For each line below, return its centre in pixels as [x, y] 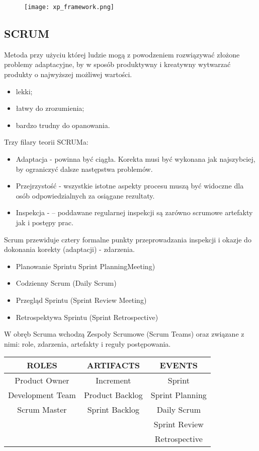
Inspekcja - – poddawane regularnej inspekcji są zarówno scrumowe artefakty [134, 212]
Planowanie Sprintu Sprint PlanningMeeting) [85, 266]
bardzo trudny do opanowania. [63, 125]
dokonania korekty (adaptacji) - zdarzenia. [69, 249]
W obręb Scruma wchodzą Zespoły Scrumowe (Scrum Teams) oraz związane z [124, 334]
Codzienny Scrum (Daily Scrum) [66, 283]
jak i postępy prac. [45, 222]
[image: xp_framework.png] [69, 7]
